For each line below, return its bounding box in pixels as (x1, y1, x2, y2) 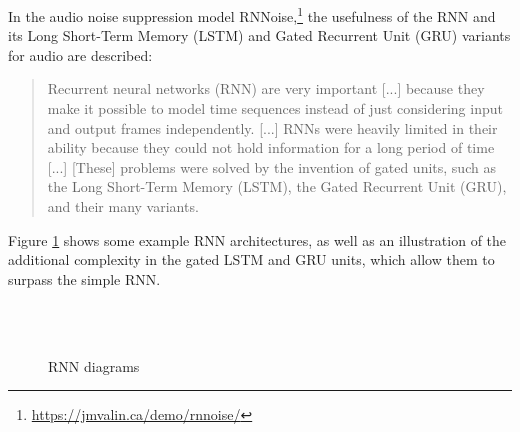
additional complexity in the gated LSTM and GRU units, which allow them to (8, 249, 495, 270)
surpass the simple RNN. (8, 268, 161, 289)
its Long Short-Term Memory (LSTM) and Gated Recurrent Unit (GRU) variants (8, 25, 511, 46)
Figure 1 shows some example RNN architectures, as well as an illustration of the (8, 229, 507, 250)
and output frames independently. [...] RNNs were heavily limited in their (47, 117, 498, 138)
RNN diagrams (48, 355, 140, 376)
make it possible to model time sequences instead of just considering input (47, 98, 503, 119)
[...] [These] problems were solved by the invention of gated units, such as (47, 156, 496, 177)
